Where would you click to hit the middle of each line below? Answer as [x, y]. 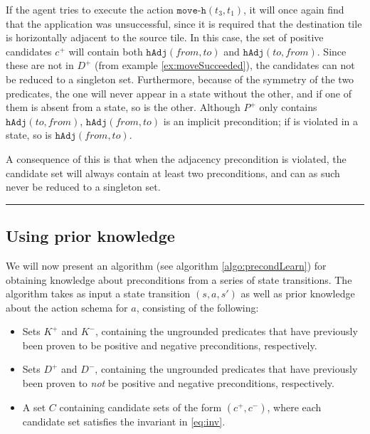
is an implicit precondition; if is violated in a [260, 121]
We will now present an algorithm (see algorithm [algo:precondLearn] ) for [166, 265]
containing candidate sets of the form [141, 407]
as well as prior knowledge [298, 293]
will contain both [106, 51]
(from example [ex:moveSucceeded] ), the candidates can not [225, 65]
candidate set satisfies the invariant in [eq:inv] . [124, 421]
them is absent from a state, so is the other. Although [123, 107]
